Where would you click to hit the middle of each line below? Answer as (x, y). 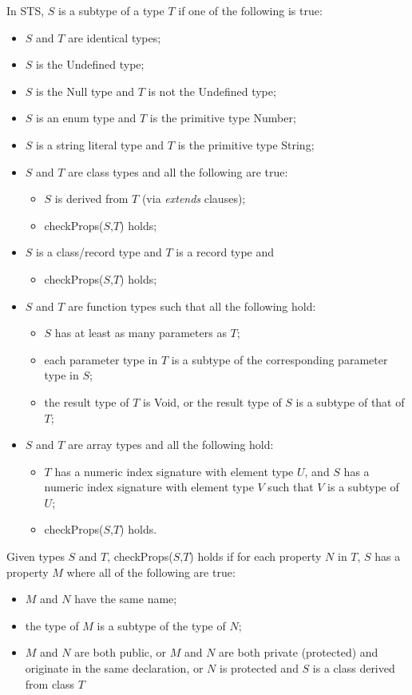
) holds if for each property (256, 556)
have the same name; (126, 599)
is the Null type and (85, 91)
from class (50, 683)
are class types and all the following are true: (178, 171)
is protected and (259, 668)
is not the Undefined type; (212, 91)
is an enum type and (86, 118)
